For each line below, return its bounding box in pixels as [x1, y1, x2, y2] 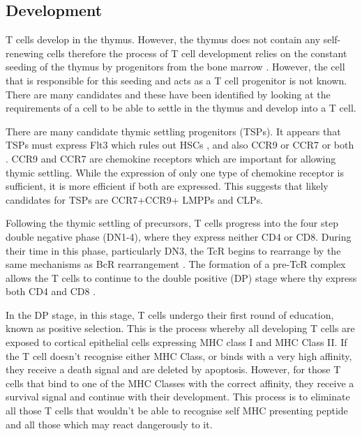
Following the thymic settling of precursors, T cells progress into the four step [6, 216, 338, 230]
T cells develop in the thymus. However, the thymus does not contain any [6, 32, 321, 47]
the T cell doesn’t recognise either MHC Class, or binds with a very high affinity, [6, 348, 352, 363]
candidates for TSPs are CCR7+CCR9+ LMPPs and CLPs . [6, 192, 264, 206]
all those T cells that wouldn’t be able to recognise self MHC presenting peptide [6, 403, 348, 418]
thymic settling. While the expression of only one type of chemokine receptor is [6, 165, 344, 179]
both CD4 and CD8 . [6, 284, 96, 299]
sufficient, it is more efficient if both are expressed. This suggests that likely [6, 179, 329, 193]
